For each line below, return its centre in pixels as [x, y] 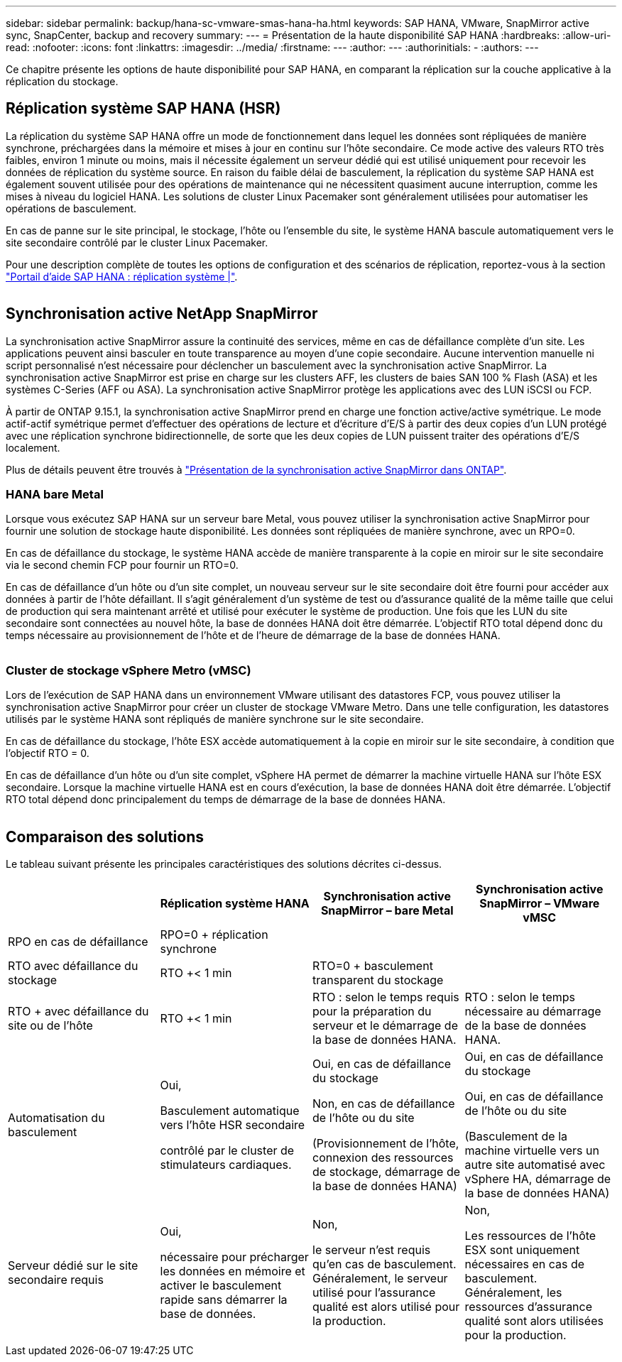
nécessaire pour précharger [234, 1257]
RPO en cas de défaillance [78, 942]
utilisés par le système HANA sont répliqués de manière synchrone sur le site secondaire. [215, 719]
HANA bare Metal [55, 495]
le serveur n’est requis [372, 1250]
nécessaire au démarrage [533, 1012]
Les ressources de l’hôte [530, 1236]
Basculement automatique [230, 1111]
